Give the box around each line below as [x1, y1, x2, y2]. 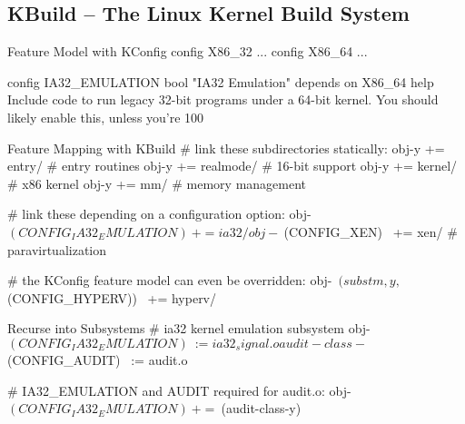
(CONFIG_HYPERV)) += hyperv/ [7, 288, 217, 307]
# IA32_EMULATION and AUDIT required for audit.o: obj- [7, 380, 351, 399]
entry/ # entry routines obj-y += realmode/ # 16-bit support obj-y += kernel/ [7, 156, 458, 175]
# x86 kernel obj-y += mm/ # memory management [7, 173, 307, 192]
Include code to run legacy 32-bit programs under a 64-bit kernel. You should [7, 90, 439, 109]
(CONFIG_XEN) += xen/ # [283, 222, 458, 241]
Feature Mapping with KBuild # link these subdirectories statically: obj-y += [7, 138, 445, 157]
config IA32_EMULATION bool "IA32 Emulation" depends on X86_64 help [7, 72, 434, 91]
